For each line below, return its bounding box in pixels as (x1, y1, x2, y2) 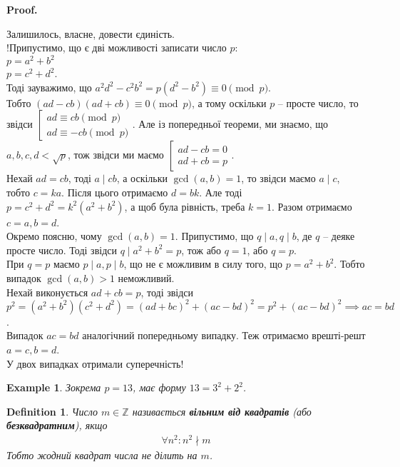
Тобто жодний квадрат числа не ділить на (6, 447, 198, 462)
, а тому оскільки (191, 95, 267, 110)
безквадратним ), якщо (6, 418, 108, 433)
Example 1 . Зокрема (6, 380, 101, 395)
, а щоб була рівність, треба (124, 199, 245, 214)
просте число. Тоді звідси (6, 242, 117, 257)
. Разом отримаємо (272, 199, 352, 214)
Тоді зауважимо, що (6, 79, 92, 94)
